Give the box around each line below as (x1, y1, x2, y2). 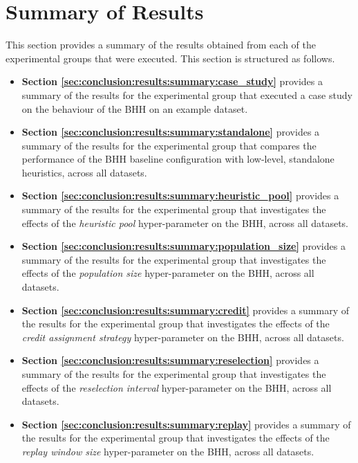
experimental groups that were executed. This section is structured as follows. (6, 51, 335, 65)
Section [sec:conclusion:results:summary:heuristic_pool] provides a (21, 188, 339, 203)
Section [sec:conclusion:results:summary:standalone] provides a (21, 125, 320, 139)
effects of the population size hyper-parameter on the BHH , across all (21, 266, 314, 280)
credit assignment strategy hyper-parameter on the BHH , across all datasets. (21, 329, 344, 344)
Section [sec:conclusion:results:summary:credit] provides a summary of (21, 302, 350, 317)
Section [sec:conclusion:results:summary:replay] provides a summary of (21, 417, 351, 431)
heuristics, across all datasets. (21, 165, 147, 179)
